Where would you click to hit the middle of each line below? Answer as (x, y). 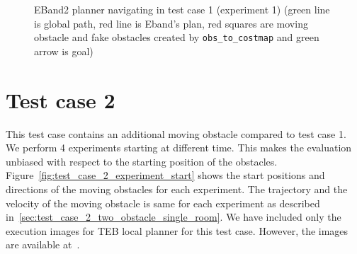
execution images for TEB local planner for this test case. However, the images (177, 230)
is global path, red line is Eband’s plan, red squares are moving (171, 23)
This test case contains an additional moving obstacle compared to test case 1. (176, 133)
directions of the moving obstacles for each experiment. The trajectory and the (177, 189)
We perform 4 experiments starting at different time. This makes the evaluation (179, 148)
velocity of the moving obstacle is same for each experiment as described (163, 203)
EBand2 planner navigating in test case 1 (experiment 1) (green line (182, 9)
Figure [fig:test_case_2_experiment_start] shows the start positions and (165, 175)
